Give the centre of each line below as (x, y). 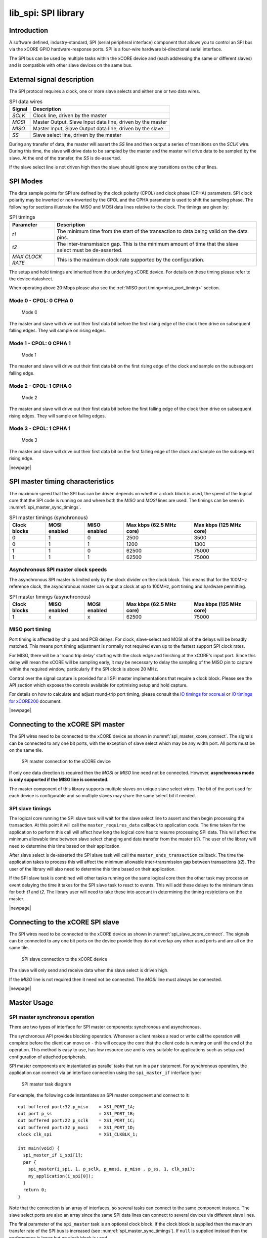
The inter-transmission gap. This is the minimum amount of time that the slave (148, 244)
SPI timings (22, 217)
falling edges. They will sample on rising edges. (58, 331)
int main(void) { (39, 1148)
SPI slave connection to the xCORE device (64, 959)
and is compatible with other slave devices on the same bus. (71, 65)
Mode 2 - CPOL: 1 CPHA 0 (40, 386)
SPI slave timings (30, 808)
